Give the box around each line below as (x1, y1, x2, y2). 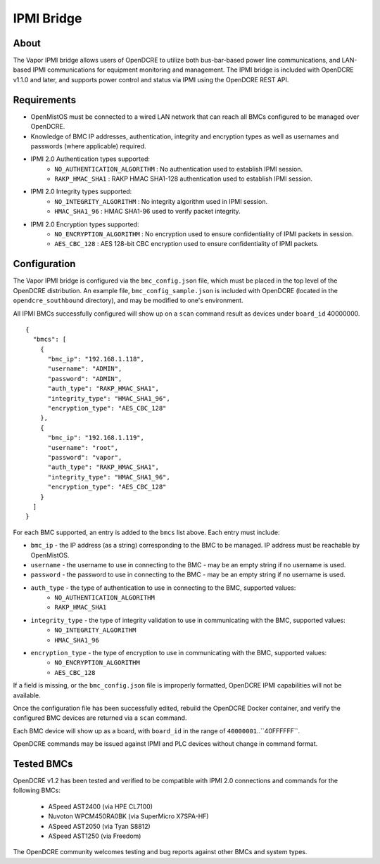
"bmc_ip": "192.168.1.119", (47, 434, 144, 442)
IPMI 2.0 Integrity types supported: (30, 187, 132, 196)
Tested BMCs (13, 758, 73, 770)
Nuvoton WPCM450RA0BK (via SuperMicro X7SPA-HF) (48, 812, 209, 820)
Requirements (13, 94, 77, 105)
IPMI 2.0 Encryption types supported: (30, 220, 139, 228)
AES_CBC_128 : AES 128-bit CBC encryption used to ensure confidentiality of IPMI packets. (54, 240, 319, 248)
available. (13, 691, 42, 699)
